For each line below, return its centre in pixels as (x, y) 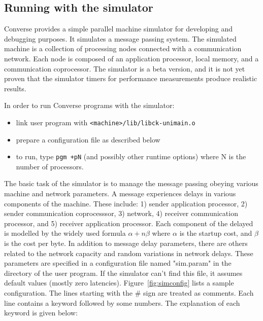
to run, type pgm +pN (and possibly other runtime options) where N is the (131, 156)
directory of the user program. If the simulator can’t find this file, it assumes (123, 273)
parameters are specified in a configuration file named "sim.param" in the (118, 263)
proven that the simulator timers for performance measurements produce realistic (131, 78)
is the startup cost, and (216, 233)
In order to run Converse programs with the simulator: (89, 105)
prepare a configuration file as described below (88, 139)
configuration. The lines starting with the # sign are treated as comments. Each (129, 292)
